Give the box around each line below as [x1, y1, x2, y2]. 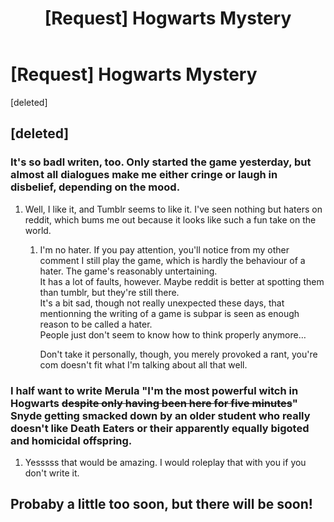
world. [24, 224, 52, 236]
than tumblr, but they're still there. [39, 286, 180, 298]
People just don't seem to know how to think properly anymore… [39, 328, 307, 341]
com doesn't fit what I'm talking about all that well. [39, 358, 248, 371]
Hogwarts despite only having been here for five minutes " [10, 396, 298, 410]
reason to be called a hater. [39, 318, 153, 330]
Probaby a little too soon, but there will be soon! [10, 496, 313, 513]
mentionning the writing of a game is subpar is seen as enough [39, 307, 300, 319]
